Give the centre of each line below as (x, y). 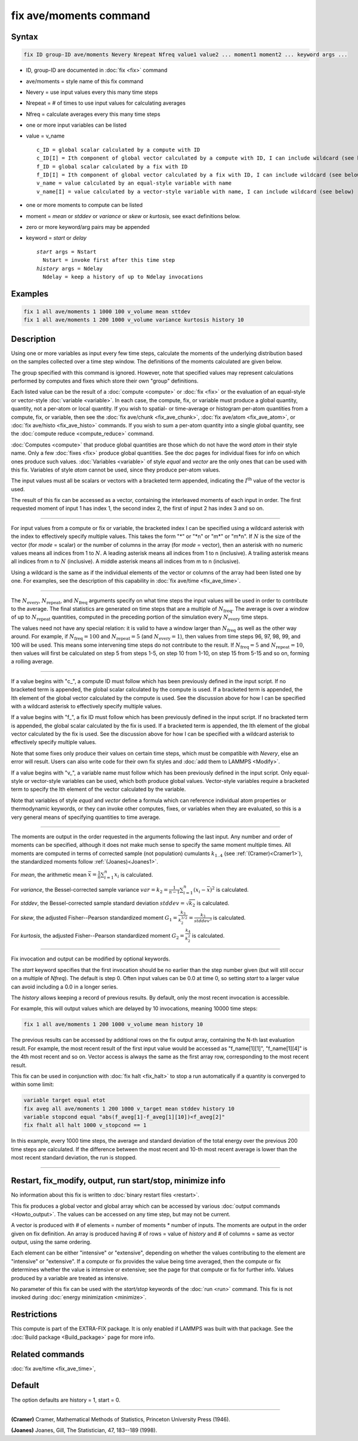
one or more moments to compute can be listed (84, 205)
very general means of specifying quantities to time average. (86, 817)
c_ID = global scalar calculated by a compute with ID (118, 150)
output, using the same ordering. (51, 1242)
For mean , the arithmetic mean (49, 874)
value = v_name (45, 136)
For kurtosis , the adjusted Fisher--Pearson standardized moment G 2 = (98, 936)
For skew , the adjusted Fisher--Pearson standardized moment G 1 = (94, 918)
